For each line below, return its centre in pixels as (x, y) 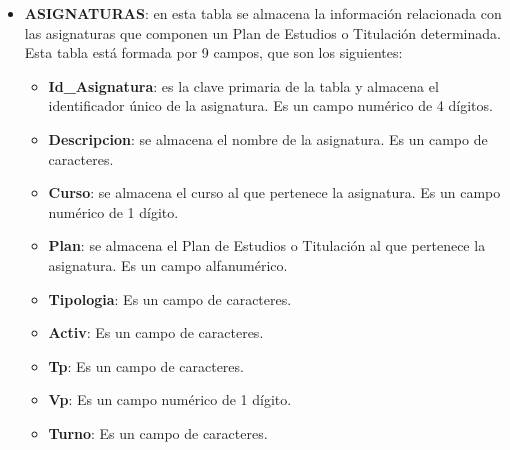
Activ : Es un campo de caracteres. (156, 332)
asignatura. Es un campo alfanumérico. (168, 264)
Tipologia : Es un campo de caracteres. (170, 298)
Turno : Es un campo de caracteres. (158, 432)
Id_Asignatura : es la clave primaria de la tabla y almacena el (243, 85)
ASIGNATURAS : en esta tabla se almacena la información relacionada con (263, 13)
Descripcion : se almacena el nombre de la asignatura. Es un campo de (268, 138)
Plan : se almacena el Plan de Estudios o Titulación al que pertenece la (267, 245)
